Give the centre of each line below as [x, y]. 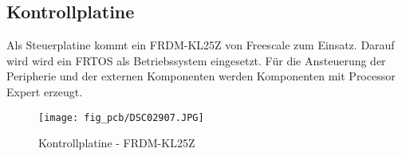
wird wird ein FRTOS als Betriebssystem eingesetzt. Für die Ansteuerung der [196, 60]
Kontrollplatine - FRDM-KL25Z [117, 143]
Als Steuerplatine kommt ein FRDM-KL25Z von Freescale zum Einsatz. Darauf [201, 45]
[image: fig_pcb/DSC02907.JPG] [121, 117]
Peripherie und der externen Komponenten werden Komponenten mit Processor [201, 76]
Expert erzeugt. [45, 91]
